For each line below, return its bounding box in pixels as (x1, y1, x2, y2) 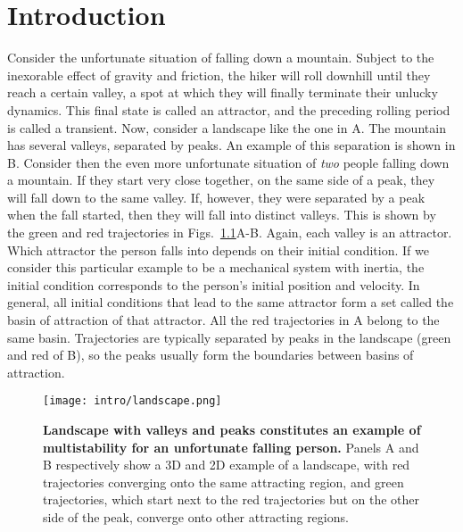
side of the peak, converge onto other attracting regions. (43, 508, 349, 527)
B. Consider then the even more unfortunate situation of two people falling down (7, 153, 450, 171)
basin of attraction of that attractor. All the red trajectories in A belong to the (7, 311, 440, 329)
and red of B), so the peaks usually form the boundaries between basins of (7, 345, 414, 364)
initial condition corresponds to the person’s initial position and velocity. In (7, 275, 420, 294)
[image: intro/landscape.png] (43, 395, 222, 408)
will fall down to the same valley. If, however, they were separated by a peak (7, 187, 426, 206)
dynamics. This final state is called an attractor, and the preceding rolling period (7, 100, 451, 119)
